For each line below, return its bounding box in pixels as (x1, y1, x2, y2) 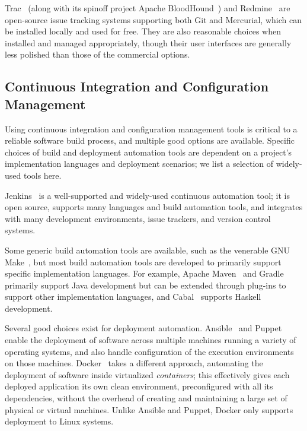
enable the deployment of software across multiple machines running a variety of (5, 334, 296, 346)
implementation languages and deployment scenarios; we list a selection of (5, 157, 274, 170)
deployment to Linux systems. (5, 415, 114, 427)
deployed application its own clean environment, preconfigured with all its (5, 380, 273, 392)
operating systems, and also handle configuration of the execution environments (5, 345, 294, 357)
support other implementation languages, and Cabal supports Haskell (5, 290, 261, 303)
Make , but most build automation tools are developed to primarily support (5, 255, 282, 268)
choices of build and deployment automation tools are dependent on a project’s (5, 145, 292, 158)
